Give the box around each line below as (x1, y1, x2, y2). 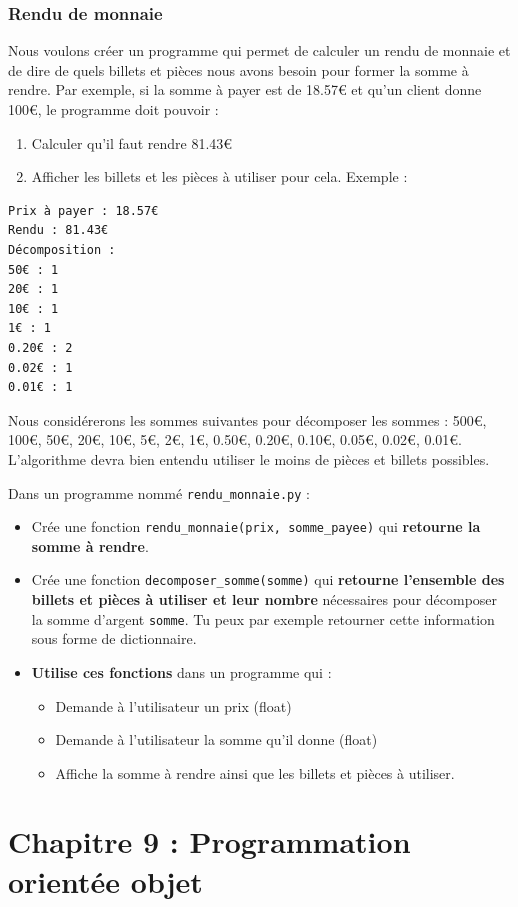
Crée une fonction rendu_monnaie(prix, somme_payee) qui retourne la (31, 516, 481, 537)
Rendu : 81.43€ (8, 223, 109, 238)
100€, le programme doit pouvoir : (8, 99, 219, 119)
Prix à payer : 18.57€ (8, 203, 159, 218)
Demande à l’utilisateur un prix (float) (55, 695, 292, 716)
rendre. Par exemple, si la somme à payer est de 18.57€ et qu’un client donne (8, 79, 482, 100)
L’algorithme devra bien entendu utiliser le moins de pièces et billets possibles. (8, 448, 490, 469)
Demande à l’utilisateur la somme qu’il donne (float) (55, 729, 378, 750)
